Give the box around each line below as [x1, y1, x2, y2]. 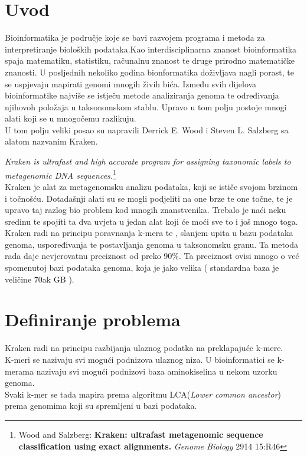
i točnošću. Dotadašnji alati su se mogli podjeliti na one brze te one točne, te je [5, 192, 293, 204]
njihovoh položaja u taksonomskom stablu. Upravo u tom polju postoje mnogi [5, 100, 287, 113]
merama [5, 365, 34, 377]
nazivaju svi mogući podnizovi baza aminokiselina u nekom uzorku [36, 365, 277, 377]
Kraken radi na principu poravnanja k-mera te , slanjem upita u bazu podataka [5, 227, 293, 239]
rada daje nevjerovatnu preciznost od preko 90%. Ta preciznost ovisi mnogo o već [5, 250, 299, 262]
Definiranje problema [5, 307, 181, 332]
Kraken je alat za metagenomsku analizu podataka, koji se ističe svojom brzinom [5, 180, 298, 192]
